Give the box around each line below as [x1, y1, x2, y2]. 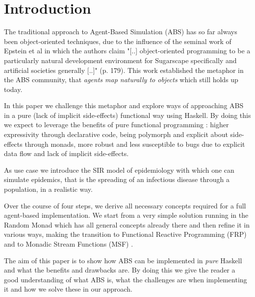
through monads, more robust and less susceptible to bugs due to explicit [25, 138, 245, 149]
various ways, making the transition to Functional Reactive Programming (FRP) [4, 229, 247, 239]
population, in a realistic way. [4, 184, 93, 194]
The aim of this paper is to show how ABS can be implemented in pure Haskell [4, 255, 242, 265]
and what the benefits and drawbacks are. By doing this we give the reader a [4, 265, 235, 275]
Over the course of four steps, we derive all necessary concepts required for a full [4, 200, 246, 210]
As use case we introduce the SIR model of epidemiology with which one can [4, 164, 234, 175]
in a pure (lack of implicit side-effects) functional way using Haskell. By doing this [4, 110, 251, 120]
